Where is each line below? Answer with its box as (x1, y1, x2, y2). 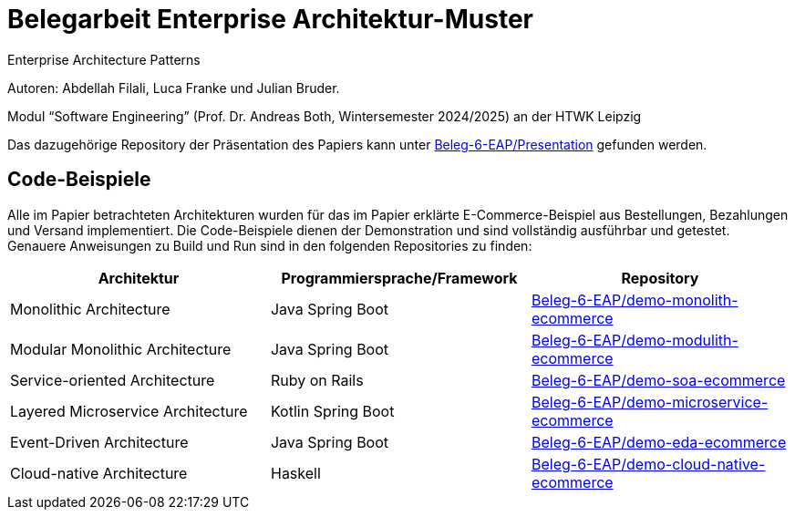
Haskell (270, 463, 321, 482)
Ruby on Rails (270, 370, 364, 389)
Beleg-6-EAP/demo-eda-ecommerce (531, 432, 787, 451)
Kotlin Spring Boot (270, 401, 395, 420)
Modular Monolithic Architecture (10, 339, 232, 358)
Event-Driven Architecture (10, 432, 189, 451)
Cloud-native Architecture (10, 463, 188, 482)
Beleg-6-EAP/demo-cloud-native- (531, 454, 766, 473)
